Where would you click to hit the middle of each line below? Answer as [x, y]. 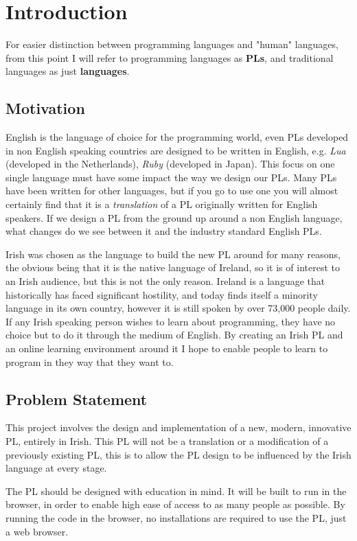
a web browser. [37, 531]
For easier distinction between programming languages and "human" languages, [172, 44]
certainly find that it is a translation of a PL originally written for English [162, 204]
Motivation [45, 108]
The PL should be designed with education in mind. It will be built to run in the [176, 491]
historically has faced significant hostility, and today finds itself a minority [162, 294]
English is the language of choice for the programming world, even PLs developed [177, 137]
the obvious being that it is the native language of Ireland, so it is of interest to [173, 267]
